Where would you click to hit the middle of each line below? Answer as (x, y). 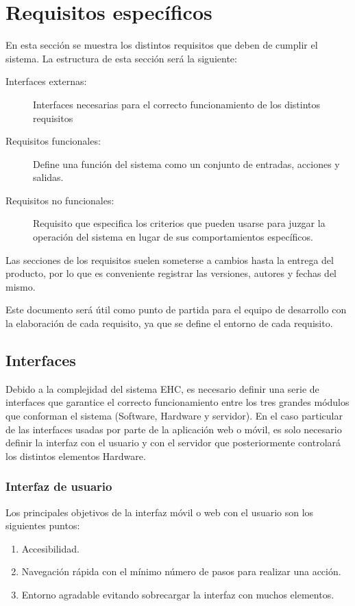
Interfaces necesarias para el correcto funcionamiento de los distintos (177, 104)
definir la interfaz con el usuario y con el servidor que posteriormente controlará (173, 443)
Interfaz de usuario (59, 486)
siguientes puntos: (43, 525)
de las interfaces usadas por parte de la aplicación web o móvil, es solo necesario (174, 429)
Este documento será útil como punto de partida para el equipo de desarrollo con (176, 310)
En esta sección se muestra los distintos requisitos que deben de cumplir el (162, 45)
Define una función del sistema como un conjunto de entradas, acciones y (186, 163)
